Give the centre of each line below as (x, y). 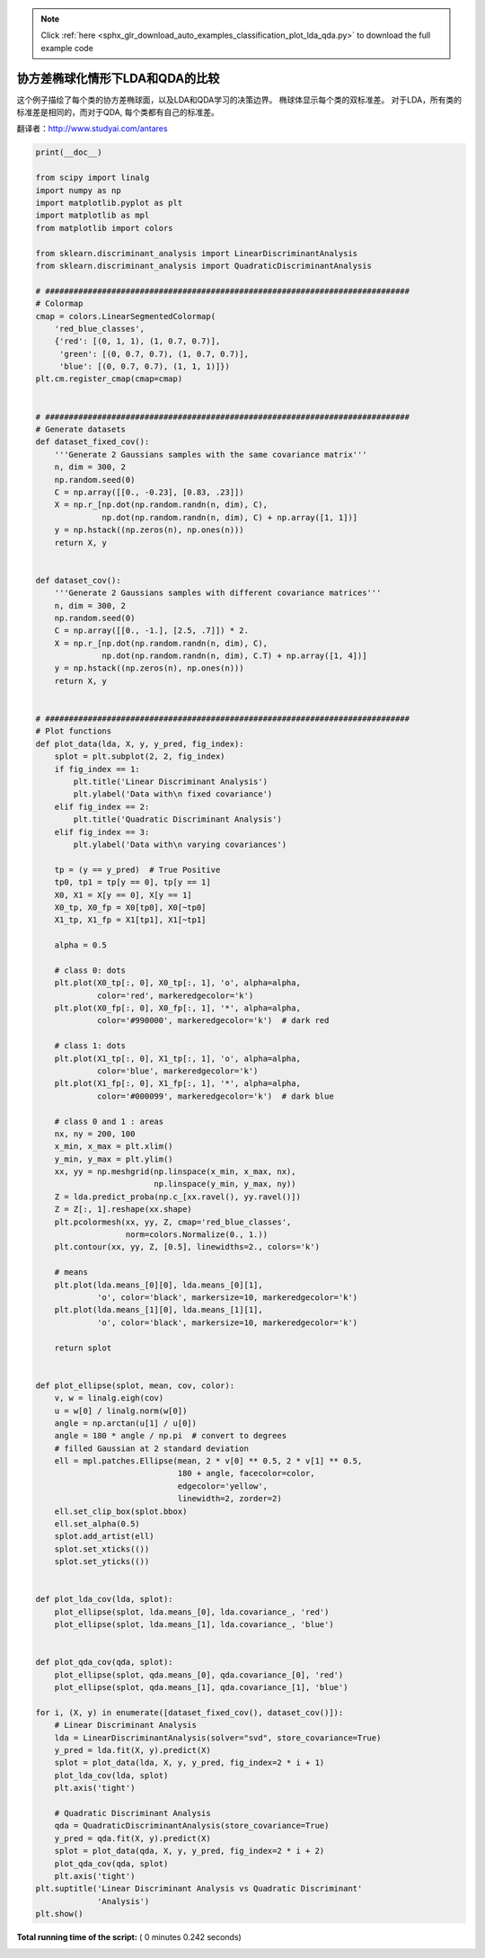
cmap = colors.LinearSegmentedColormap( (125, 316)
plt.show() (59, 1914)
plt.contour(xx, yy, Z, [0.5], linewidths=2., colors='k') (187, 1247)
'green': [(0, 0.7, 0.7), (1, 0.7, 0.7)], (154, 354)
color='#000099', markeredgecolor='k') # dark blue (216, 1096)
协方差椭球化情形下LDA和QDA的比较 (118, 78)
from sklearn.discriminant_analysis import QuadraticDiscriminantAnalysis (204, 266)
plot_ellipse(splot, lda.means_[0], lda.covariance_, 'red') (192, 1612)
